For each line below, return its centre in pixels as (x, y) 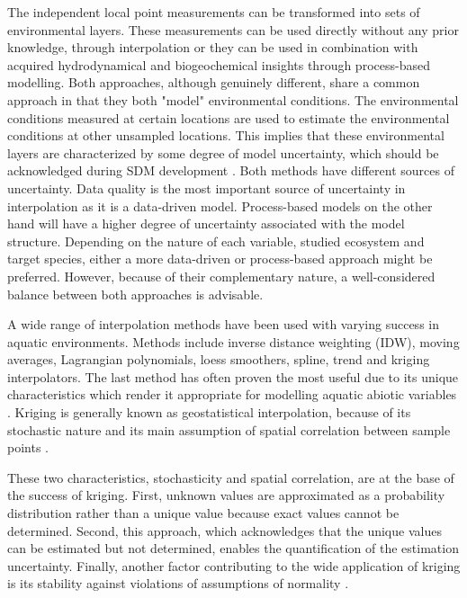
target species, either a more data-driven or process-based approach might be (220, 259)
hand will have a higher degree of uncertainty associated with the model (206, 223)
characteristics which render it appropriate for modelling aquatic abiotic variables (232, 394)
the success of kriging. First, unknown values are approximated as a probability (226, 495)
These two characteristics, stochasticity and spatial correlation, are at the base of (231, 477)
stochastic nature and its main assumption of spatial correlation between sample (229, 429)
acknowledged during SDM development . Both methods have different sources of (231, 170)
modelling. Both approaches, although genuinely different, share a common (214, 82)
